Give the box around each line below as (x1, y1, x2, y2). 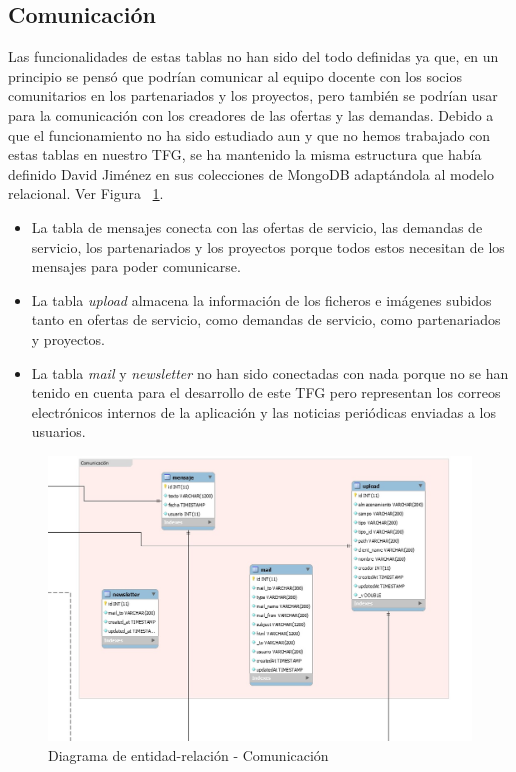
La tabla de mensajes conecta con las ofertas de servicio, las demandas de (31, 216, 483, 237)
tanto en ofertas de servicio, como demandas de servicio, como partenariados (31, 309, 501, 330)
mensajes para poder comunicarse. (31, 256, 241, 277)
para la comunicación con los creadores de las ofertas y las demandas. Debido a (8, 104, 494, 125)
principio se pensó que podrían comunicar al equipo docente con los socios (8, 65, 462, 86)
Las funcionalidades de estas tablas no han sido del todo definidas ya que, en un (8, 46, 499, 67)
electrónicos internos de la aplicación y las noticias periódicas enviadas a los (31, 401, 496, 422)
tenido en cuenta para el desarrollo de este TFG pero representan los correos (31, 382, 501, 403)
